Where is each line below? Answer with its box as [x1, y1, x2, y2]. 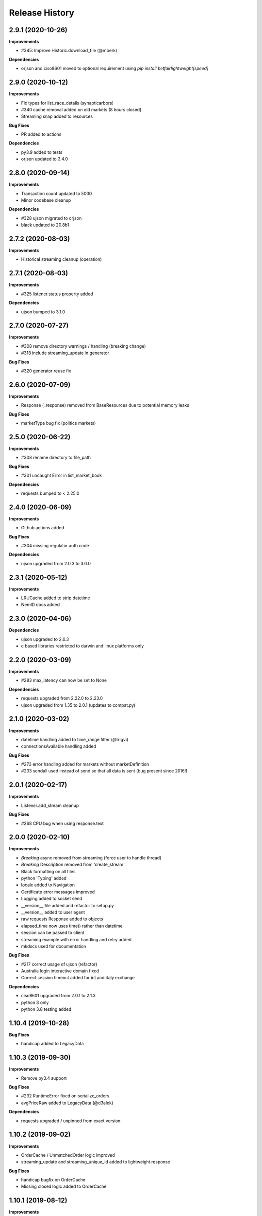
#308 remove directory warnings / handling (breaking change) [21, 343, 146, 349]
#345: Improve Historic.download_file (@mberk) [21, 48, 117, 54]
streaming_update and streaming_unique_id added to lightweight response [21, 1159, 170, 1165]
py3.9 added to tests [21, 149, 63, 155]
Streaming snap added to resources [21, 113, 93, 119]
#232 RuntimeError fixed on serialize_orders [21, 1093, 110, 1099]
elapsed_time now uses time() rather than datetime [21, 923, 123, 929]
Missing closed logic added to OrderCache [21, 1183, 107, 1189]
